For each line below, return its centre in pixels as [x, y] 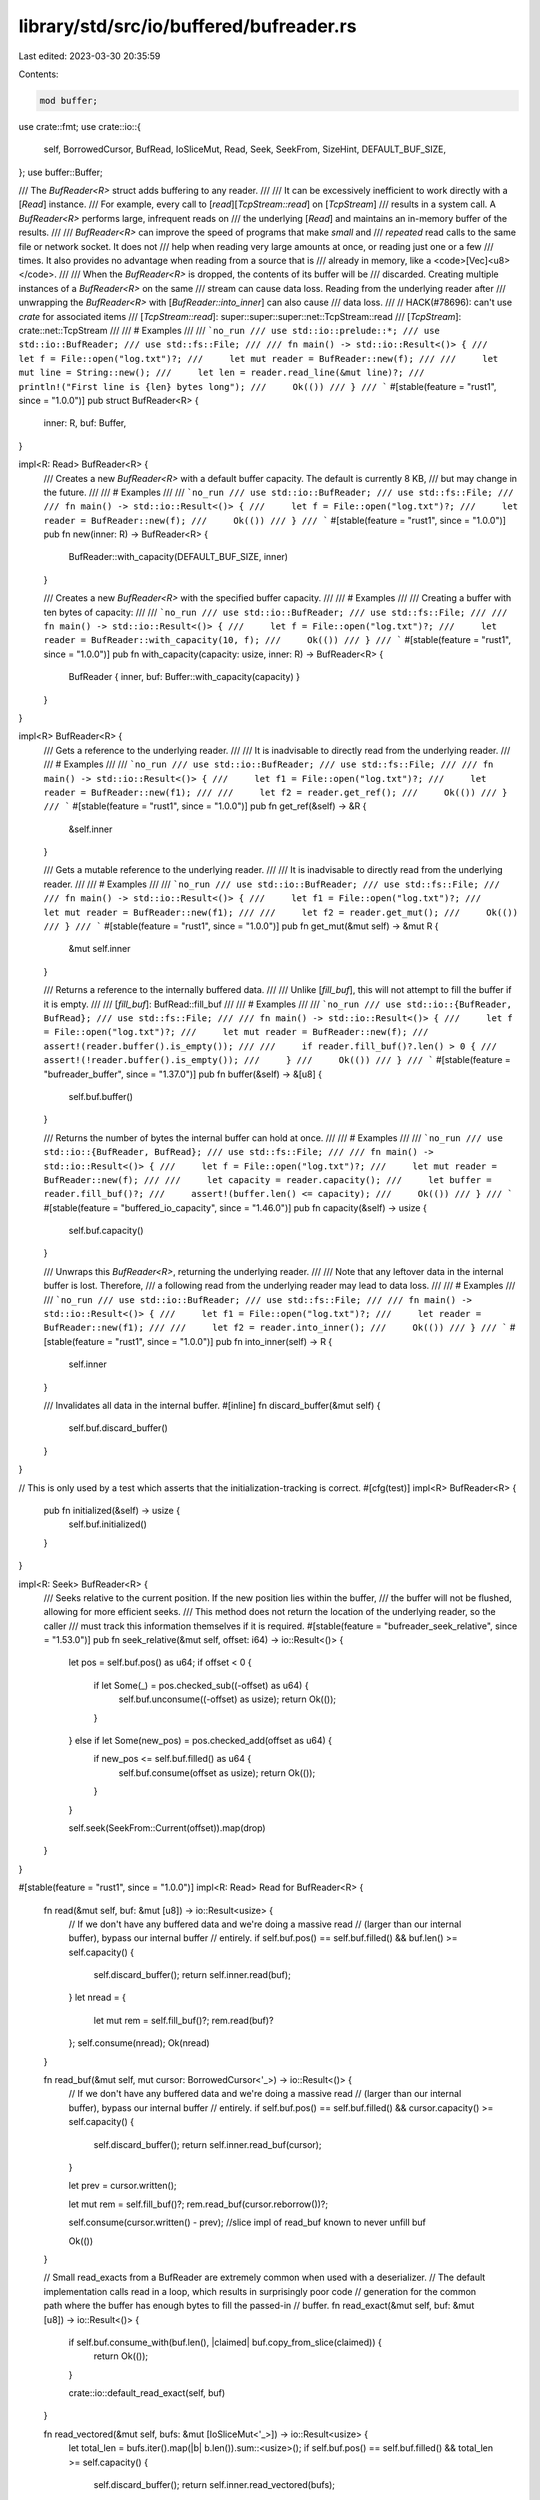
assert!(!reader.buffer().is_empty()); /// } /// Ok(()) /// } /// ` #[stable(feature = [277, 1060]
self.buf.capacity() [106, 1231]
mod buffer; [69, 100]
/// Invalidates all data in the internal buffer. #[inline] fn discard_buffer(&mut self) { [212, 1405]
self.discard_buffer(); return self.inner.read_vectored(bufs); [214, 2485]
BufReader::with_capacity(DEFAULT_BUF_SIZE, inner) [178, 557]
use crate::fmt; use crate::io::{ [80, 126]
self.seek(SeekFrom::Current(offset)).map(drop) [167, 1827]
